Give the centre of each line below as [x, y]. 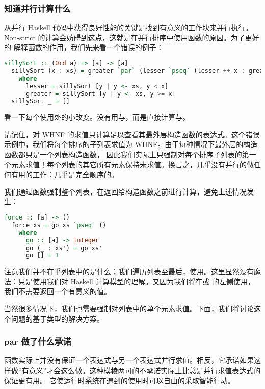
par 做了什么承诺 [38, 341]
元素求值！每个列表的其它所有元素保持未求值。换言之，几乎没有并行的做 [132, 164]
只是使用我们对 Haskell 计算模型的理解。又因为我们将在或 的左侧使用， [136, 281]
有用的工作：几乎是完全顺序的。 [64, 174]
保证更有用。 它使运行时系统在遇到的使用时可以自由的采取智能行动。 [120, 380]
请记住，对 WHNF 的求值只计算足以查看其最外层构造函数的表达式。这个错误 [132, 134]
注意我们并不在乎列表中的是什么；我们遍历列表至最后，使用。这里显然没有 [129, 271]
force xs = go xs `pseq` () [59, 225]
